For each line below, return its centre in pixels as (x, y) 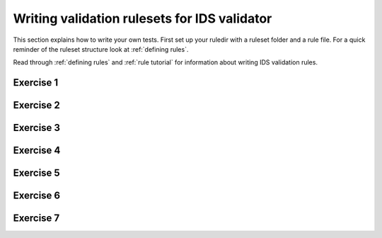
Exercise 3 (36, 128)
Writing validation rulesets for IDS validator (143, 18)
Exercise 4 (37, 151)
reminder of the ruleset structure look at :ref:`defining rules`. (101, 49)
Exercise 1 (36, 83)
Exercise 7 (36, 219)
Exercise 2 (36, 105)
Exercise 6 (36, 196)
